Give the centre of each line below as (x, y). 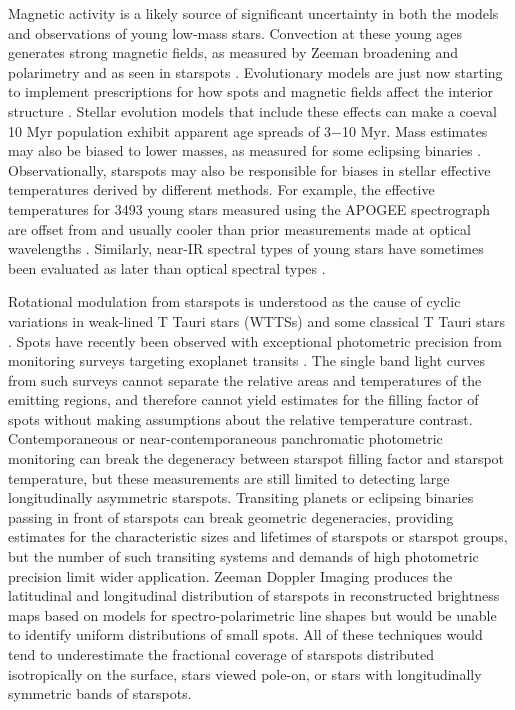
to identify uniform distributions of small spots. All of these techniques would (245, 634)
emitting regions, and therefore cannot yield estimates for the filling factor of (243, 399)
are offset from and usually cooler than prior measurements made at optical (239, 228)
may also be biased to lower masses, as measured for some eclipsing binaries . (244, 150)
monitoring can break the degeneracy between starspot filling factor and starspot (256, 458)
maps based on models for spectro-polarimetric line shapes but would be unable (252, 614)
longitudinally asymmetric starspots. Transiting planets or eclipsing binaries (241, 497)
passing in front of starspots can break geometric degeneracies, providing (231, 516)
